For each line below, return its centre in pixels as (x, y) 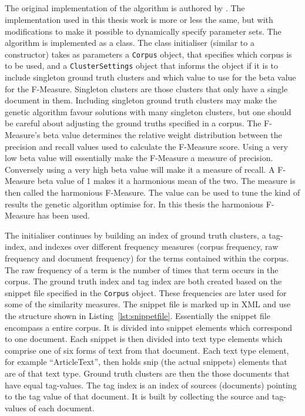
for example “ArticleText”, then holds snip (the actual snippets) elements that (146, 362)
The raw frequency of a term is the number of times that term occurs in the (142, 269)
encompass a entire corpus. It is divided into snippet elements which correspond (149, 327)
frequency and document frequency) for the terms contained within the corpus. (147, 258)
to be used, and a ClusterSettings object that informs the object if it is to (142, 66)
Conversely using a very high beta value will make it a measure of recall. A (140, 169)
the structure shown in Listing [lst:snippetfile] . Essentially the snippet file (138, 316)
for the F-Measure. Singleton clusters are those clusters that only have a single (146, 88)
